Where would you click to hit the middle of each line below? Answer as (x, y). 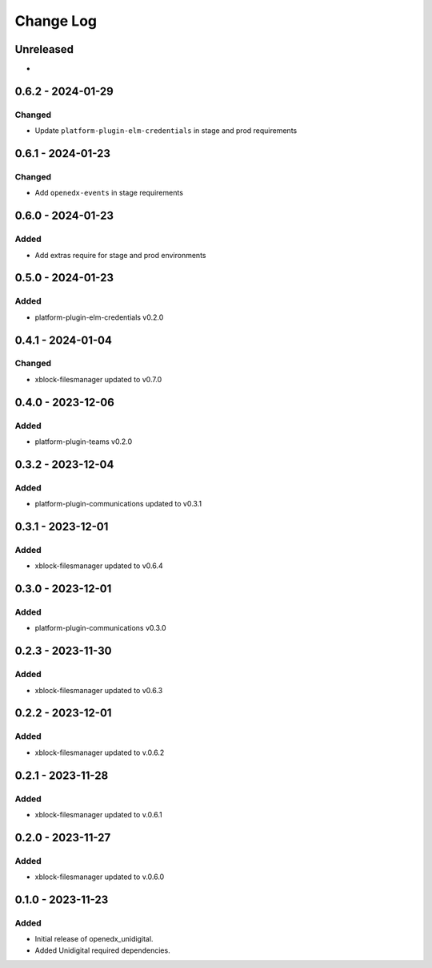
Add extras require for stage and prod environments (120, 255)
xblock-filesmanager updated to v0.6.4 (99, 566)
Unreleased (44, 49)
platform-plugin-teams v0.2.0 (83, 442)
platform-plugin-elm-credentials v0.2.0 (99, 317)
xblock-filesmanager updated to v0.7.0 (98, 379)
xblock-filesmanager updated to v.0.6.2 (100, 752)
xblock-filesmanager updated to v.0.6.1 (99, 814)
